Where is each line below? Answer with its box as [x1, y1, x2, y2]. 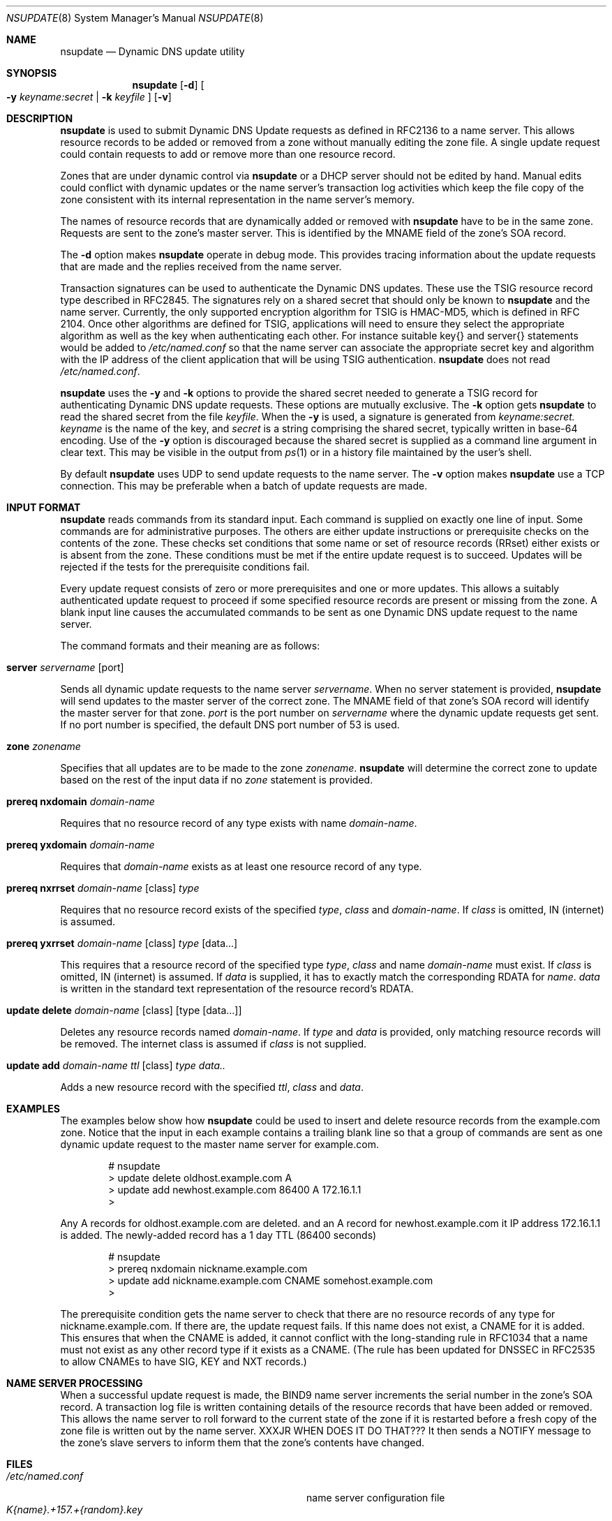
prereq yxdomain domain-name [6, 839, 155, 851]
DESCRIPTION [6, 112, 73, 124]
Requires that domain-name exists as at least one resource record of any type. [60, 860, 422, 872]
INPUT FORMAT [6, 501, 81, 513]
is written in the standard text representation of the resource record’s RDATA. [60, 983, 414, 994]
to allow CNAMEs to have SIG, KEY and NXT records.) [60, 1355, 307, 1367]
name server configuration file [306, 1492, 445, 1504]
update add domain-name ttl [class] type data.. [6, 1059, 226, 1071]
